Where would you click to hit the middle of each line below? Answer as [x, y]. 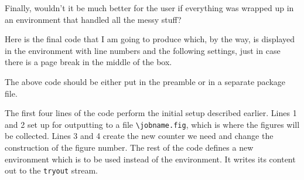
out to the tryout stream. [51, 170]
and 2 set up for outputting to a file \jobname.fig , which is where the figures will [152, 124]
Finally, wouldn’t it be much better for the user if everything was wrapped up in [149, 8]
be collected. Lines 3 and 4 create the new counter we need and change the [139, 136]
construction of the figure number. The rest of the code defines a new [129, 147]
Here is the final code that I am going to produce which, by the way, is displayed [150, 39]
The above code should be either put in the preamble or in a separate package [145, 81]
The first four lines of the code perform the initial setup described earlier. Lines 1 [151, 113]
